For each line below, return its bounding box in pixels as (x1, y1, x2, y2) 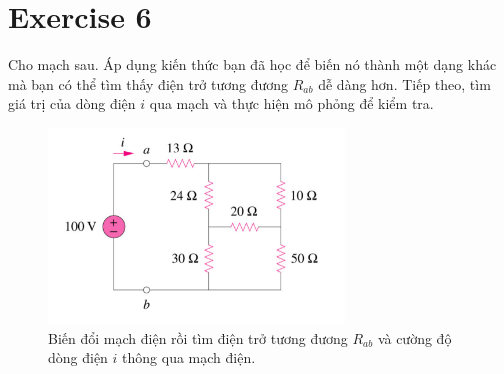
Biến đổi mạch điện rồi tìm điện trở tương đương (48, 327, 348, 348)
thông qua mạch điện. (122, 347, 256, 368)
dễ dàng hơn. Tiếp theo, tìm (318, 73, 491, 94)
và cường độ (377, 327, 452, 348)
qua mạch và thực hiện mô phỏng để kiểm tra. (149, 93, 434, 114)
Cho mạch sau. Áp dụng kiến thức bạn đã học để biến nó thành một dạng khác (8, 54, 497, 75)
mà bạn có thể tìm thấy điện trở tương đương (8, 73, 289, 94)
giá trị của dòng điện (8, 93, 136, 114)
